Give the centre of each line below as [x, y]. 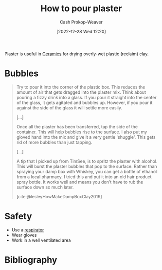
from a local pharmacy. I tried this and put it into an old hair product [84, 177]
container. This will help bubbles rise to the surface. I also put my [82, 132]
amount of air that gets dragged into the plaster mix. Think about [81, 92]
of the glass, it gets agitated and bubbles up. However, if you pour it [84, 103]
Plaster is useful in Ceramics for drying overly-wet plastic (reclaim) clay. [77, 54]
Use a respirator [28, 229]
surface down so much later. [45, 187]
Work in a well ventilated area [41, 240]
